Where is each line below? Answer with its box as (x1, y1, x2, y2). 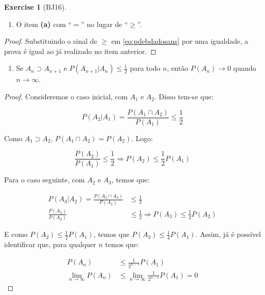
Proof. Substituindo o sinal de (4, 36, 97, 46)
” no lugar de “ (81, 18, 128, 29)
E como (4, 229, 28, 239)
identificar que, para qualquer (4, 239, 96, 250)
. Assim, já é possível (195, 229, 261, 239)
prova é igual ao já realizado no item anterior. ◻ (4, 45, 156, 56)
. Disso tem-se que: (154, 91, 214, 101)
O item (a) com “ (16, 18, 72, 29)
